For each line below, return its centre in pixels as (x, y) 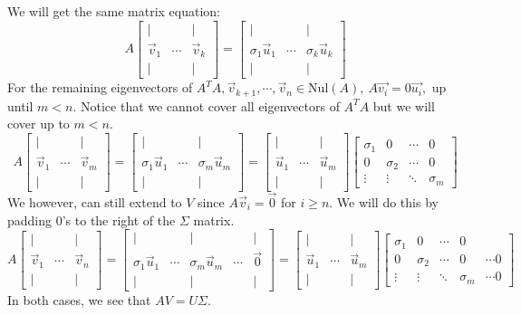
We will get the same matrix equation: (114, 11)
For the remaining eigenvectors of (100, 87)
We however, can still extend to (95, 202)
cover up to (39, 124)
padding (30, 220)
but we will (404, 105)
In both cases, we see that (79, 299)
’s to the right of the (119, 220)
